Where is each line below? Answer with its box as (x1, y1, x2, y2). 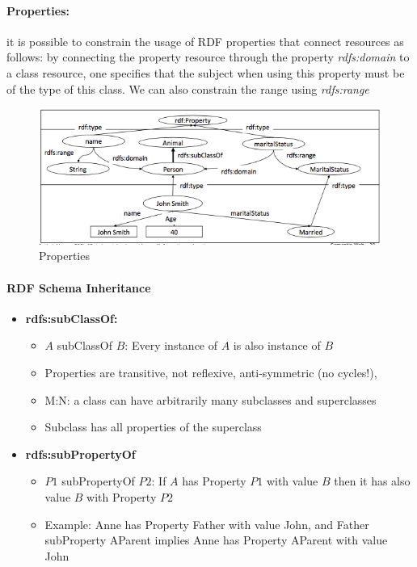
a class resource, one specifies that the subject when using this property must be (6, 64, 405, 81)
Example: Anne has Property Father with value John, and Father (44, 515, 369, 532)
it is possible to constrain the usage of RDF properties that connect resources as (6, 32, 404, 49)
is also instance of (233, 337, 321, 354)
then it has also (334, 472, 411, 489)
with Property (86, 488, 157, 505)
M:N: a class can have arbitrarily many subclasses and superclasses (44, 391, 377, 408)
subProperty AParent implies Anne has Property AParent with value (44, 531, 388, 548)
